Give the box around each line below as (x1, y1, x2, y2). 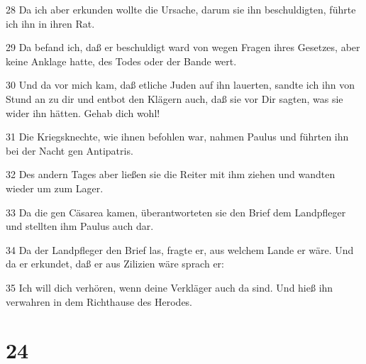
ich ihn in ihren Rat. (6, 16, 95, 31)
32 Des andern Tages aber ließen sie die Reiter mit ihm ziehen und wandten (6, 167, 335, 182)
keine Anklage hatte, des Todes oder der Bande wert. (6, 53, 237, 68)
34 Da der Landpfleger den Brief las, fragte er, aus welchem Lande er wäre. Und (6, 242, 354, 257)
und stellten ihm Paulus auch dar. (6, 219, 154, 233)
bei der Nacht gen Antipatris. (6, 143, 133, 158)
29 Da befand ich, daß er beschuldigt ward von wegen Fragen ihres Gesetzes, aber (6, 40, 360, 55)
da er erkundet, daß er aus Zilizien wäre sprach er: (6, 256, 224, 271)
